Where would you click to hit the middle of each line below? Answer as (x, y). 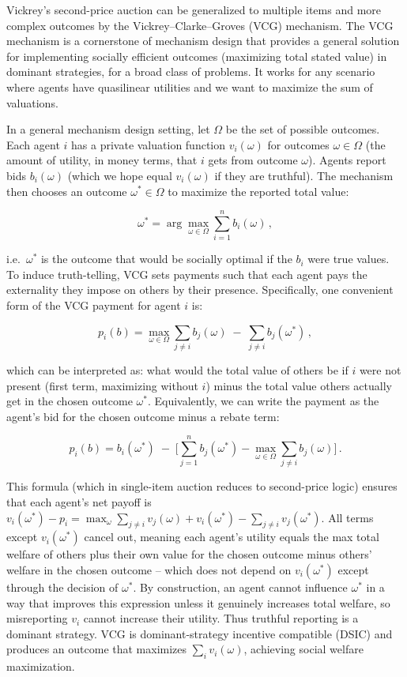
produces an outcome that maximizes (97, 649)
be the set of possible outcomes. (303, 129)
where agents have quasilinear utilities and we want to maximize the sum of (190, 87)
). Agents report (347, 160)
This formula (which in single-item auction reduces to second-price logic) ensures (202, 486)
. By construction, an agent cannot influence (240, 587)
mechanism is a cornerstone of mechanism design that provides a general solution (203, 41)
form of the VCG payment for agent (94, 305)
